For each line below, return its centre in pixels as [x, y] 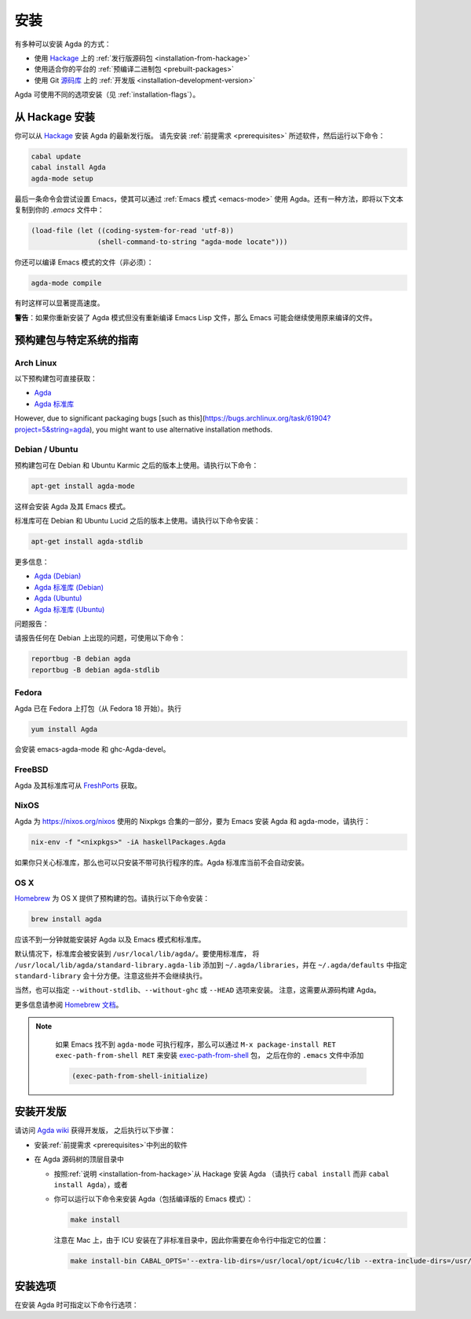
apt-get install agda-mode [83, 486]
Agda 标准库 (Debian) [69, 587]
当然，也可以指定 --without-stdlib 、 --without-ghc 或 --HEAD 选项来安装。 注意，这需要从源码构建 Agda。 [197, 990]
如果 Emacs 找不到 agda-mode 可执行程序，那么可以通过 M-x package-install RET [196, 1044]
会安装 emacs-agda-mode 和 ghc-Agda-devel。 [92, 749]
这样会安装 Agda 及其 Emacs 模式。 [72, 506]
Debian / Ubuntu [46, 450]
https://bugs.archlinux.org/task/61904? [268, 418]
